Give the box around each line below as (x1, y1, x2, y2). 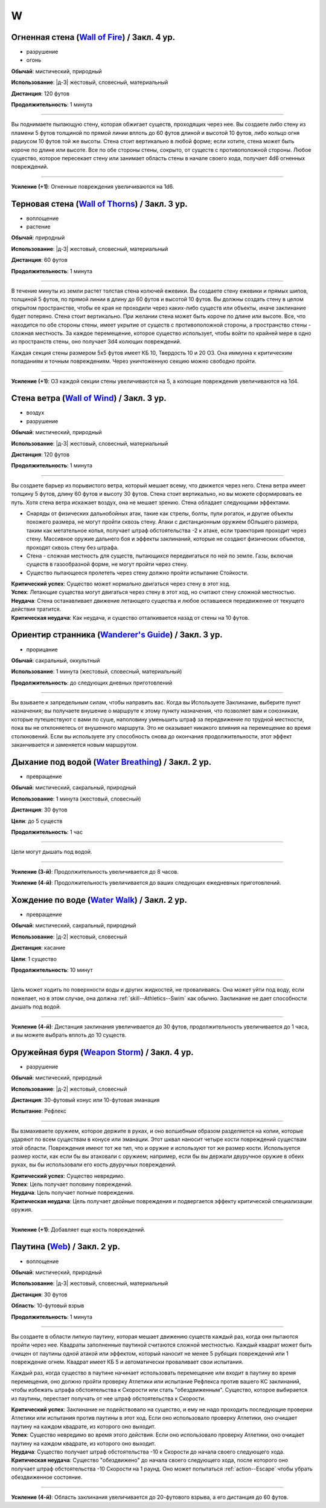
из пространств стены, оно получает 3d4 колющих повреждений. (11, 338, 182, 345)
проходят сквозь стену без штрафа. (26, 544, 119, 551)
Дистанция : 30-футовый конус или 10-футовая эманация (11, 1096, 160, 1103)
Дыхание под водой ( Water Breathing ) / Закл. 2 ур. (11, 756, 212, 767)
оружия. (11, 1206, 33, 1214)
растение (26, 223, 51, 230)
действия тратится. (11, 605, 62, 613)
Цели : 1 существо (11, 955, 57, 963)
